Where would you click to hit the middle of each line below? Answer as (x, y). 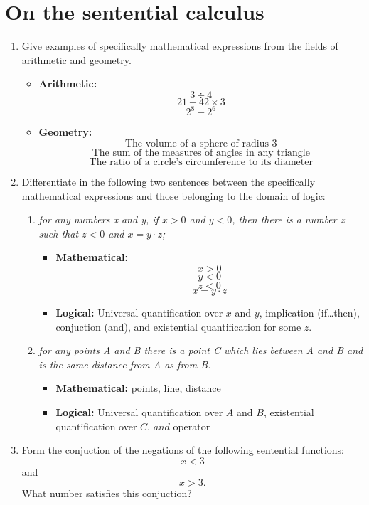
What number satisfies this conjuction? (107, 493)
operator (192, 426)
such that (59, 233)
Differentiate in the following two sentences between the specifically (169, 181)
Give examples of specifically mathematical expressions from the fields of (180, 46)
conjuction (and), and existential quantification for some (178, 326)
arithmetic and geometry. (76, 59)
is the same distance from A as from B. (125, 364)
